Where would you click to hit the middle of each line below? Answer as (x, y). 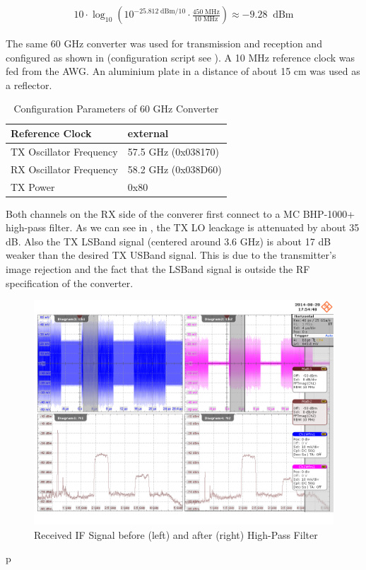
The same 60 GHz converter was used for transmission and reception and (164, 43)
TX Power (33, 186)
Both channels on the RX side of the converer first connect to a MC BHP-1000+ (181, 213)
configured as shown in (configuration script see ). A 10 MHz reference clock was (181, 57)
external (148, 133)
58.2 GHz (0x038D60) (175, 169)
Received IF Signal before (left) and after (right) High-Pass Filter (176, 534)
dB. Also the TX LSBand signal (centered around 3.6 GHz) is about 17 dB (169, 241)
